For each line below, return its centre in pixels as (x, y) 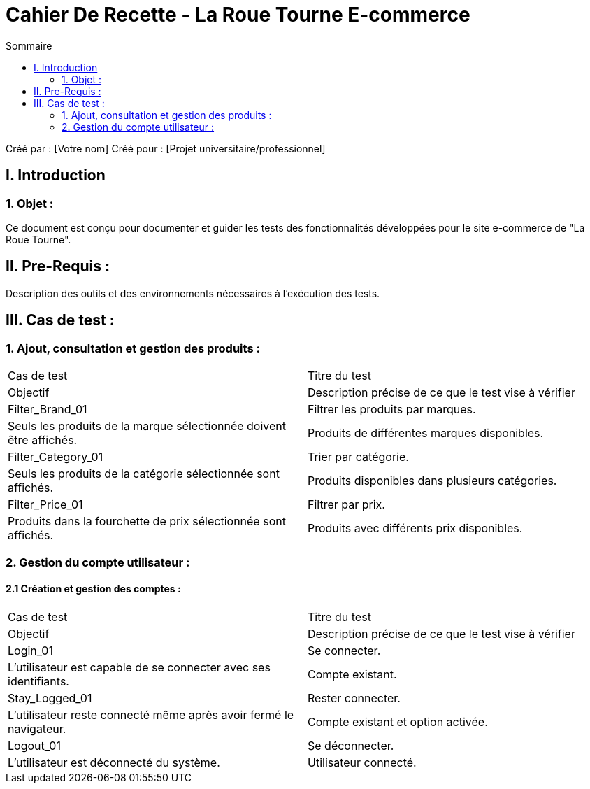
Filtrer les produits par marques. (392, 410)
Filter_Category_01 (56, 457)
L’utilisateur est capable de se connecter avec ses (139, 667)
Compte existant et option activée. (398, 722)
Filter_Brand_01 (48, 410)
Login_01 (30, 650)
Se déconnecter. (351, 745)
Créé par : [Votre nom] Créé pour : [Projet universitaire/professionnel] (166, 148)
